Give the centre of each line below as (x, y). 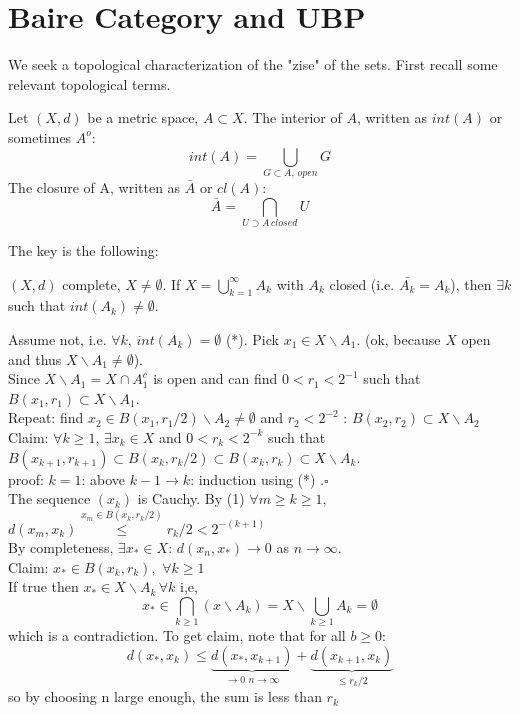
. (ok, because (398, 338)
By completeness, (61, 546)
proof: (26, 478)
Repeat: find (46, 417)
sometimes (40, 136)
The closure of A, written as (94, 186)
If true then (43, 586)
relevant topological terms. (89, 83)
